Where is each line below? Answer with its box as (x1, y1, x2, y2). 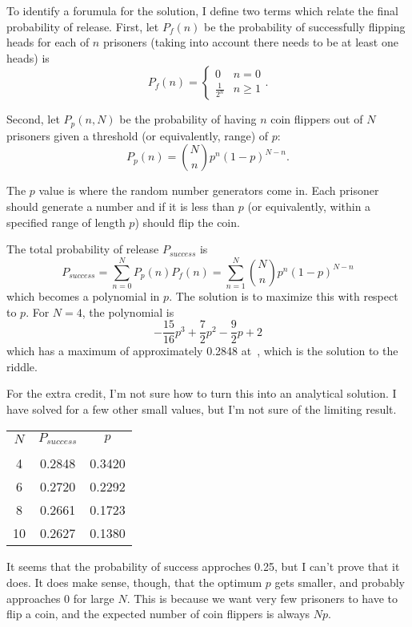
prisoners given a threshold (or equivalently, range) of (6, 127, 269, 144)
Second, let (6, 111, 60, 127)
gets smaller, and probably (274, 574, 405, 591)
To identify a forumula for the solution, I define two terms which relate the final (6, 2, 398, 18)
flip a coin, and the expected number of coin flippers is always (6, 605, 310, 622)
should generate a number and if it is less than (6, 198, 235, 215)
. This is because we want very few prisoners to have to (126, 589, 398, 606)
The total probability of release (6, 241, 159, 257)
